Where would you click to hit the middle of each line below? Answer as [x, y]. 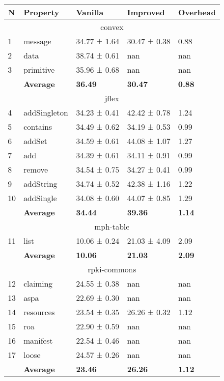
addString [41, 184]
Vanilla [90, 12]
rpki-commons [112, 269]
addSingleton [46, 112]
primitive [39, 70]
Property [42, 12]
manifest [38, 340]
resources [39, 312]
